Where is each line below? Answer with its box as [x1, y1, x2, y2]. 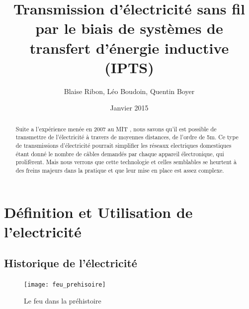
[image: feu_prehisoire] [24, 281, 106, 289]
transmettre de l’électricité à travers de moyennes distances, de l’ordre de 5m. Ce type [15, 133, 239, 141]
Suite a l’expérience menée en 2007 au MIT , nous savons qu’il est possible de [15, 124, 217, 133]
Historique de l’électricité [4, 255, 137, 271]
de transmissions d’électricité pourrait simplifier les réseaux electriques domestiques [15, 141, 232, 149]
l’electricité [4, 221, 82, 241]
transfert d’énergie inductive [29, 37, 229, 58]
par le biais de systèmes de [35, 18, 223, 38]
